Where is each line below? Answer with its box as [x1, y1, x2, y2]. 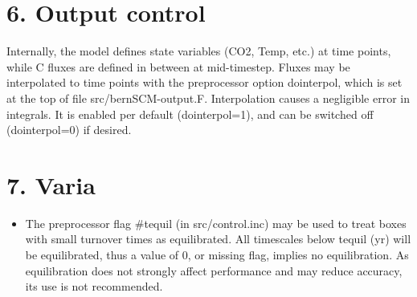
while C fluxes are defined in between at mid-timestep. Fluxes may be [6, 58, 350, 75]
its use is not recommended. [25, 278, 163, 295]
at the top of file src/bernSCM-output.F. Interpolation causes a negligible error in [6, 89, 410, 106]
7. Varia [6, 168, 96, 201]
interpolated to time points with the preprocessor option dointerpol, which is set [6, 74, 403, 91]
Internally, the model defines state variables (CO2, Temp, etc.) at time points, [6, 43, 391, 59]
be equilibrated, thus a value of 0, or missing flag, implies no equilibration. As [25, 246, 409, 262]
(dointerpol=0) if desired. [6, 121, 132, 138]
